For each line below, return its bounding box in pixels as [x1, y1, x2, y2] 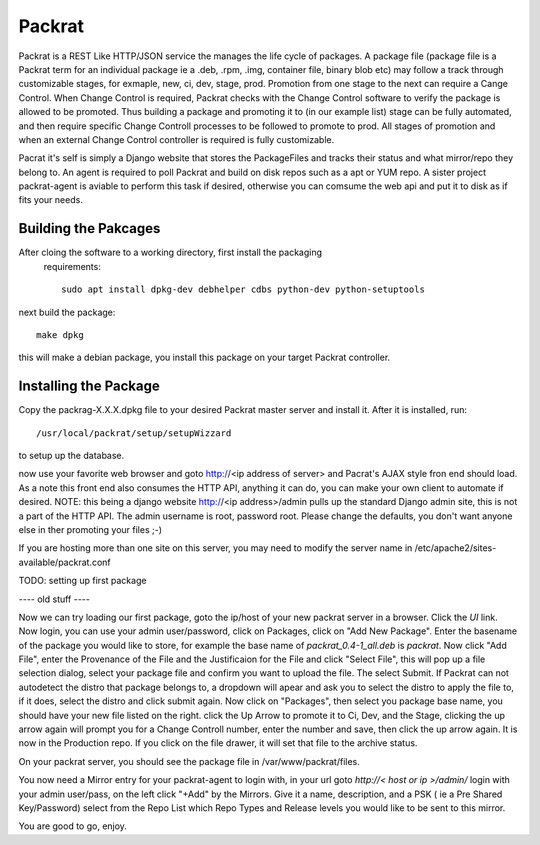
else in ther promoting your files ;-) [18, 523, 162, 535]
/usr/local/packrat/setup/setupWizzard [36, 427, 232, 439]
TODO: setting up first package [18, 575, 147, 587]
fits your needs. [18, 194, 84, 206]
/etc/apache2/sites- [414, 542, 497, 554]
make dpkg [36, 329, 84, 340]
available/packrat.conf [18, 556, 111, 568]
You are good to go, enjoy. [18, 820, 127, 832]
